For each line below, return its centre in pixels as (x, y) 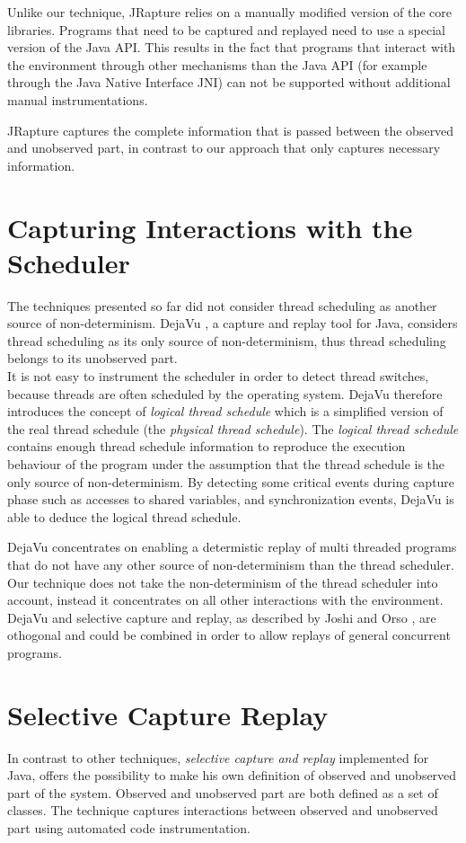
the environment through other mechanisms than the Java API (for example (217, 64)
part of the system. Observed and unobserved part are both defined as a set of (223, 792)
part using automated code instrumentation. (129, 828)
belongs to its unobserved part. (92, 358)
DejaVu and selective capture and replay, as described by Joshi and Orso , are (222, 617)
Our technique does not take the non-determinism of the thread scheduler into (223, 582)
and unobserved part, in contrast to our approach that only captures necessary (224, 148)
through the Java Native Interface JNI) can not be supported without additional (229, 82)
